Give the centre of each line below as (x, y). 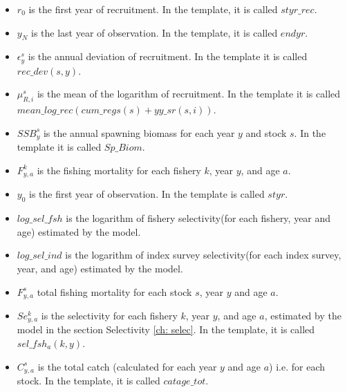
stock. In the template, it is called (88, 381)
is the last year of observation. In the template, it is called (154, 32)
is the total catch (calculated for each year (127, 366)
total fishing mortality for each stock (114, 291)
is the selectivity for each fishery (109, 315)
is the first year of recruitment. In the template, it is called (153, 9)
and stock (266, 132)
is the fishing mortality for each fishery (119, 170)
